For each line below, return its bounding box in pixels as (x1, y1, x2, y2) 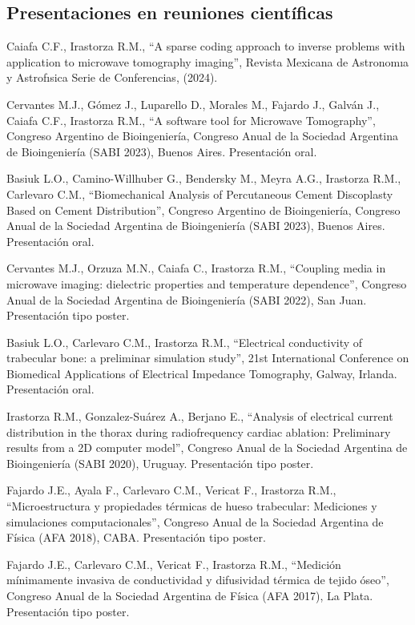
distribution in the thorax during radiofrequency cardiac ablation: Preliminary (6, 423, 391, 440)
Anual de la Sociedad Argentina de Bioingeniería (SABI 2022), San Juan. (6, 291, 367, 308)
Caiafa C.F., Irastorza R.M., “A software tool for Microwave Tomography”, (6, 111, 376, 128)
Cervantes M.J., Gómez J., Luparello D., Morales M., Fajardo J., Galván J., (6, 95, 380, 112)
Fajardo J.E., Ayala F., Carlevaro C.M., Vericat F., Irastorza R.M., (6, 482, 336, 498)
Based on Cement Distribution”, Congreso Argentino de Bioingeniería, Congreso (6, 201, 401, 218)
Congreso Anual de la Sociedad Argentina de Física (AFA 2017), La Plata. (6, 587, 373, 604)
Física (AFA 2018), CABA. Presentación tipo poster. (6, 529, 266, 546)
